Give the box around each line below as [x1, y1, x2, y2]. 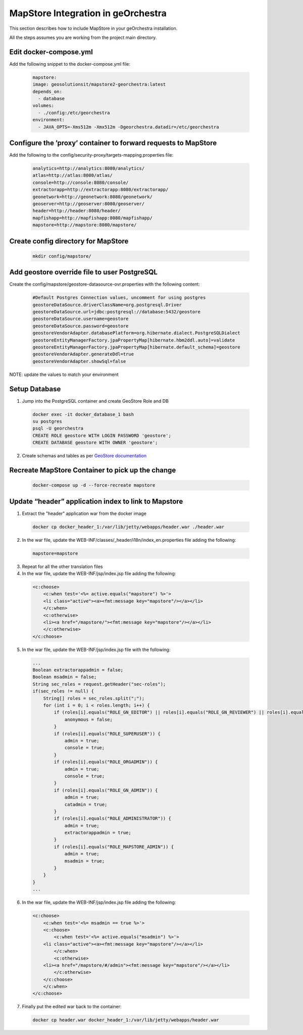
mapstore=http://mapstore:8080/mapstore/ [32, 222, 137, 228]
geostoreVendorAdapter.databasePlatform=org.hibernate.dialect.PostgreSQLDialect [32, 330, 241, 336]
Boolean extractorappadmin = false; [32, 667, 124, 673]
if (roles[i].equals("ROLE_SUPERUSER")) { [54, 731, 161, 736]
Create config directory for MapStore [9, 237, 129, 245]
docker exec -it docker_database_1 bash [32, 411, 134, 417]
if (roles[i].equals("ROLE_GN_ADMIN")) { [54, 787, 158, 793]
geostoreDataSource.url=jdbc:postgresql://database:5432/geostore [32, 309, 200, 315]
